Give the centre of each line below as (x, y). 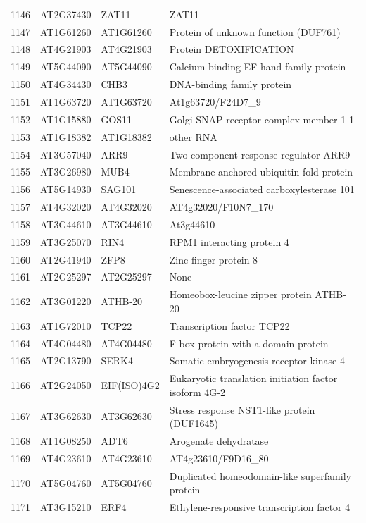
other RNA (193, 136)
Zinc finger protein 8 (214, 259)
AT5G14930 (66, 189)
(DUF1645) (194, 423)
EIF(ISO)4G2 (130, 385)
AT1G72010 (66, 325)
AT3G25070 (66, 241)
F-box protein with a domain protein (249, 343)
